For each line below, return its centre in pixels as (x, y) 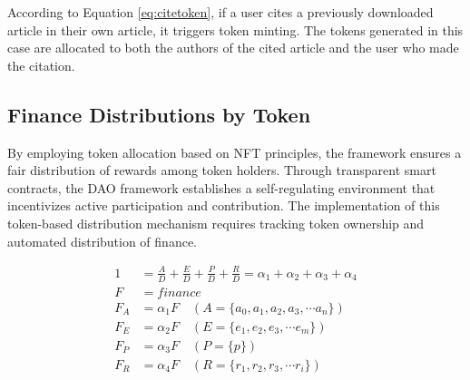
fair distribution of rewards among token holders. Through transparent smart (222, 170)
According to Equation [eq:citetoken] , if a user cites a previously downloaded (220, 12)
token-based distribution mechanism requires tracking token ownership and (216, 223)
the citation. (41, 65)
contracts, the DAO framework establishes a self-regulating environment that (221, 187)
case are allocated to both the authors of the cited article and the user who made (233, 48)
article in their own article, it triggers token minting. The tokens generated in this (235, 29)
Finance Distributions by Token (159, 114)
